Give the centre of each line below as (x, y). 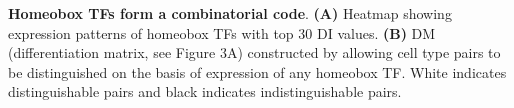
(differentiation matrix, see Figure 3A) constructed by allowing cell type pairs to (254, 52)
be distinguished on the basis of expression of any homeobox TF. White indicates (257, 71)
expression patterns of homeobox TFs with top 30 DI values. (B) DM (222, 32)
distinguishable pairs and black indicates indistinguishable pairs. (205, 91)
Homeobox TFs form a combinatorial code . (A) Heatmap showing (230, 13)
